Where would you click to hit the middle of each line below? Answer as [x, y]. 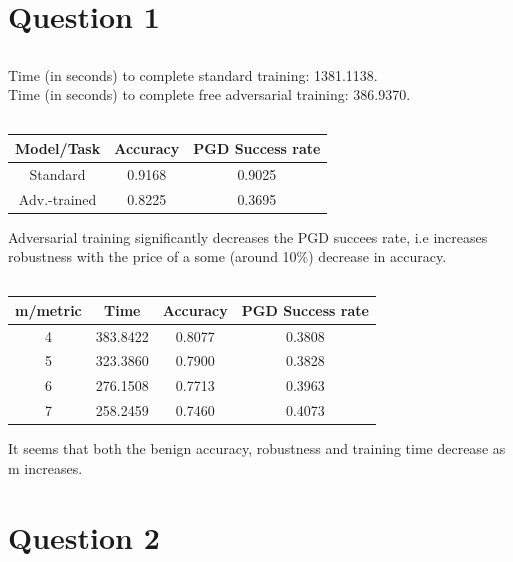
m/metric [48, 309]
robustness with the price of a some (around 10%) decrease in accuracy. [227, 256]
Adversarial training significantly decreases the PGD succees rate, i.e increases [248, 236]
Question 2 [84, 536]
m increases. [45, 467]
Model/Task [58, 147]
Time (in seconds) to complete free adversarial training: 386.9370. [209, 94]
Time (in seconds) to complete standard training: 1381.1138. [193, 74]
